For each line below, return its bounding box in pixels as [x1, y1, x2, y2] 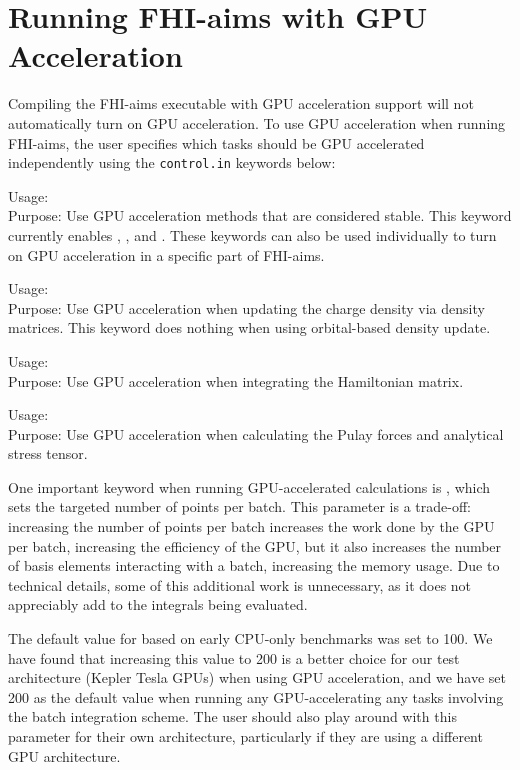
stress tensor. [8, 443, 88, 464]
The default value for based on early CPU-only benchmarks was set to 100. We [8, 628, 493, 649]
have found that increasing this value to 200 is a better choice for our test [8, 647, 460, 668]
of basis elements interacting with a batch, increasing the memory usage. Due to [8, 555, 500, 576]
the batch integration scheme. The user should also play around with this [8, 706, 457, 727]
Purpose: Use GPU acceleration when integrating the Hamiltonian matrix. [8, 370, 464, 391]
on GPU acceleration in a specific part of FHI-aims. [8, 244, 325, 265]
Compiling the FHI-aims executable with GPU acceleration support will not [8, 93, 474, 114]
